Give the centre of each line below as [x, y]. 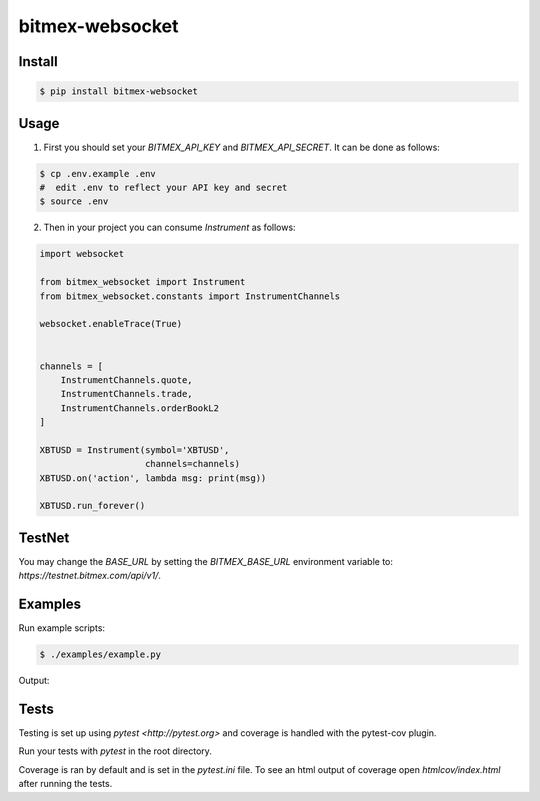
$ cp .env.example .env [98, 173]
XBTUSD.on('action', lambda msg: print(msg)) [153, 478]
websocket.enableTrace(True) [111, 324]
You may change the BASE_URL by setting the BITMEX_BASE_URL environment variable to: [206, 561]
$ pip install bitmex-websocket [119, 91]
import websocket [82, 254]
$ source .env [74, 201]
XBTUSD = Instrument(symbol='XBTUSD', [134, 449]
